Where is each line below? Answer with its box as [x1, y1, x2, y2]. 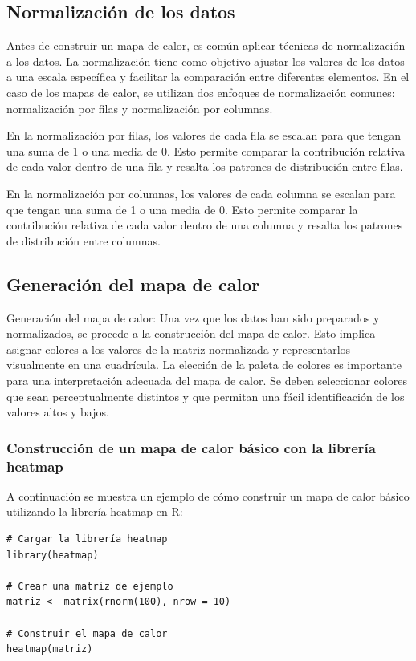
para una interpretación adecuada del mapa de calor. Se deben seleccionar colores [6, 371, 407, 388]
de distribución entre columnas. [6, 232, 161, 249]
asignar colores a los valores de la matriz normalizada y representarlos [6, 340, 351, 357]
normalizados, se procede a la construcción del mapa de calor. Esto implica [6, 325, 376, 342]
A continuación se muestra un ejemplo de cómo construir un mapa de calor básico [6, 487, 410, 504]
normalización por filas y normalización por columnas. [6, 99, 273, 116]
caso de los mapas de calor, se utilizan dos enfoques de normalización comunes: [6, 83, 395, 100]
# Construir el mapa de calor [6, 627, 168, 639]
